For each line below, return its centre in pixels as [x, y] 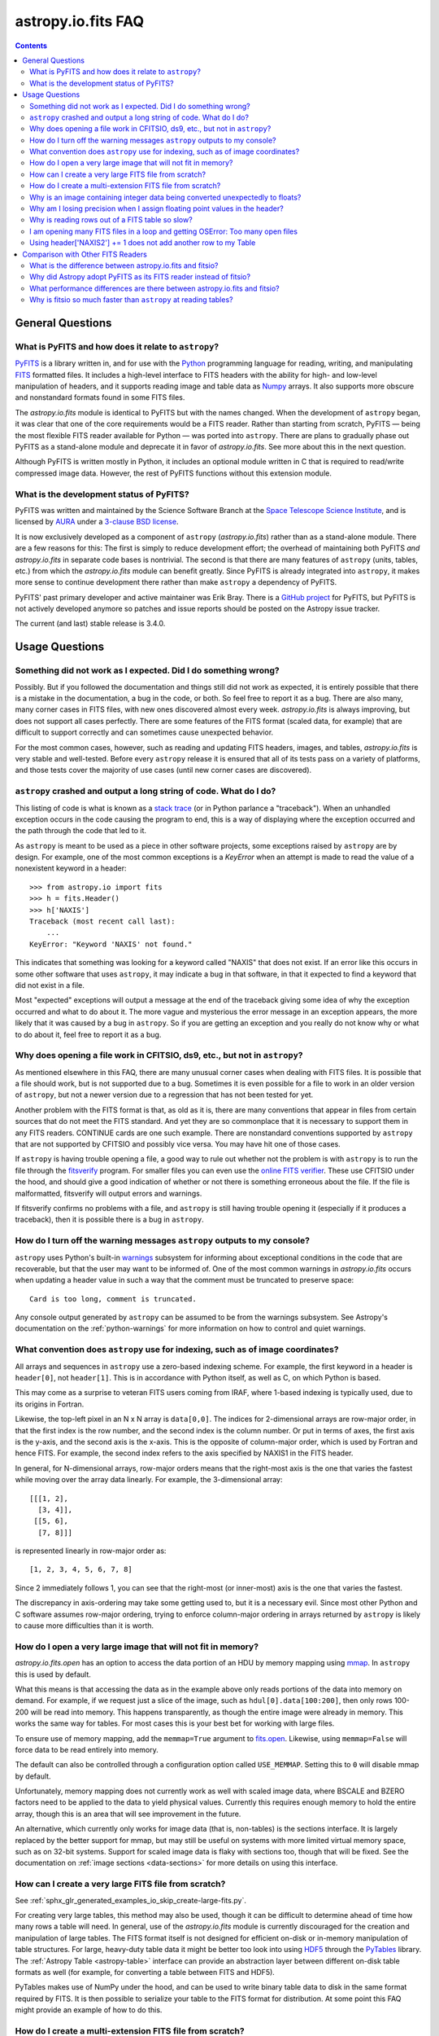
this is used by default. [53, 1674]
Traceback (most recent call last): [102, 921]
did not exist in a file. [50, 985]
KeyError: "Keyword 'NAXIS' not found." [111, 944]
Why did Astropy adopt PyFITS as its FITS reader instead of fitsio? [140, 277]
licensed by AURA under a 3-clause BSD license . [97, 522]
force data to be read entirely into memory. [87, 1749]
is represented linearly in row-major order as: [91, 1551]
